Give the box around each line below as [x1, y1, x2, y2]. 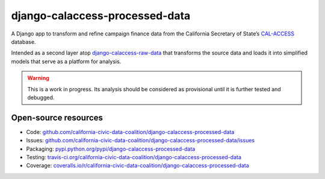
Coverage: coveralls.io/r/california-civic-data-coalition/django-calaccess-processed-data [26, 162, 249, 169]
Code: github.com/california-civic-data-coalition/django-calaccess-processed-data [26, 128, 235, 135]
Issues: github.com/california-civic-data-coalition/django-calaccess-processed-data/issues [26, 137, 255, 144]
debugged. [27, 94, 55, 101]
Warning [27, 74, 49, 82]
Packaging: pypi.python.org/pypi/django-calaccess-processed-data [26, 145, 196, 153]
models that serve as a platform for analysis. [11, 58, 122, 65]
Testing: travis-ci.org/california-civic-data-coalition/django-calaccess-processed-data [26, 153, 242, 160]
